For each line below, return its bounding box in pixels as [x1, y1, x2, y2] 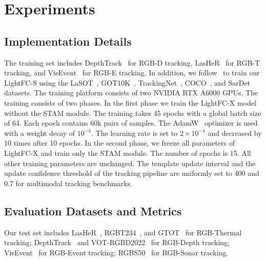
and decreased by [208, 127, 262, 138]
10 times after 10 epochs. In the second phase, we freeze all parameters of [4, 137, 235, 148]
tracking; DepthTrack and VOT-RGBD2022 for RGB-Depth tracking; [4, 237, 230, 248]
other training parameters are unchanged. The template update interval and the [4, 157, 256, 168]
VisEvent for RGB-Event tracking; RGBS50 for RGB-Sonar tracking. [4, 247, 229, 257]
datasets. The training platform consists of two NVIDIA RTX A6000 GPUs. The [4, 87, 258, 98]
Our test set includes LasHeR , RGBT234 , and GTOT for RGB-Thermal [4, 227, 242, 237]
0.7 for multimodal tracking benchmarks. [4, 177, 132, 188]
